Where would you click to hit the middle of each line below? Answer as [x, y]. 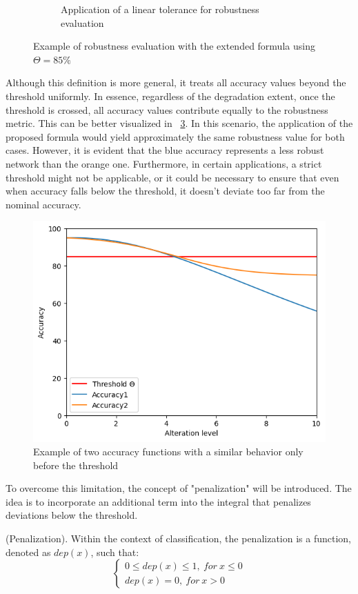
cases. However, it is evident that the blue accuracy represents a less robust [165, 150]
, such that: [115, 552]
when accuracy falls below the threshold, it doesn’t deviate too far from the [165, 191]
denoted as [28, 552]
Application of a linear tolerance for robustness [160, 9]
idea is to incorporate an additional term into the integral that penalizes [158, 501]
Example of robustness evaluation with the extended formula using [174, 46]
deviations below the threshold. [72, 515]
